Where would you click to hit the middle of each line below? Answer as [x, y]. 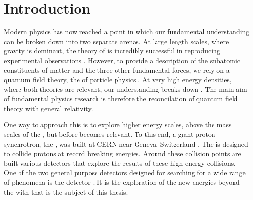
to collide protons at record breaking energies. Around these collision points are [123, 153]
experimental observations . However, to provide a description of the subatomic [122, 60]
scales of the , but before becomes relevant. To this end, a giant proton [110, 134]
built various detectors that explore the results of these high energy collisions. [120, 163]
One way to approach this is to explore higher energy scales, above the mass [118, 124]
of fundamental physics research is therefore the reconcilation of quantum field [121, 99]
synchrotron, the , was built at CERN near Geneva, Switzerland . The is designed [126, 144]
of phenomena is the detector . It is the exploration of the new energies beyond [122, 182]
